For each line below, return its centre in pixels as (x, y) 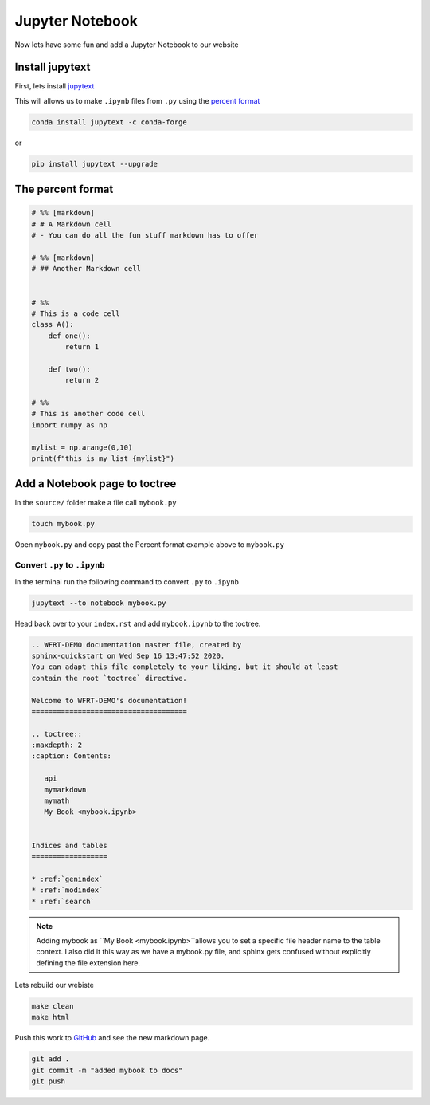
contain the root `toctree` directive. (109, 678)
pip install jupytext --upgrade (95, 164)
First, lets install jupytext (55, 86)
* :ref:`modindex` (67, 890)
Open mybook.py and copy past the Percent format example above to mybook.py (149, 545)
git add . (51, 1059)
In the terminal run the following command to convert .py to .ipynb (127, 581)
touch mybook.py (63, 524)
